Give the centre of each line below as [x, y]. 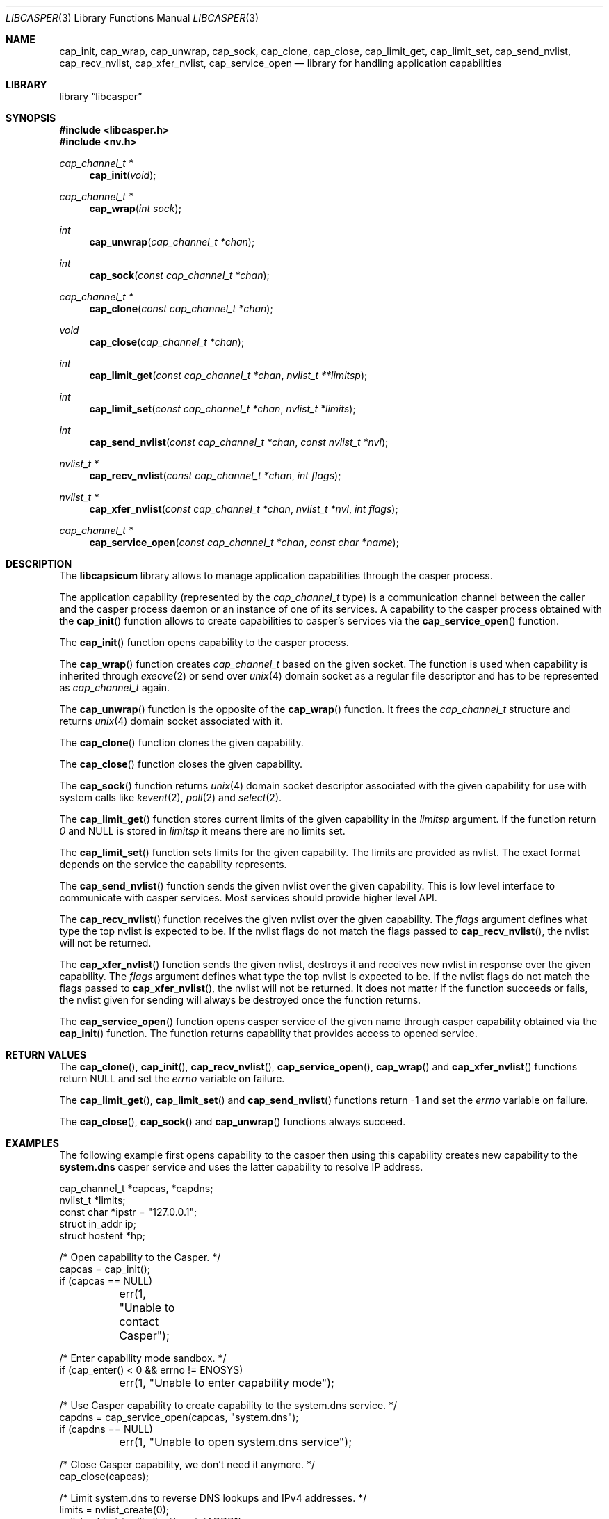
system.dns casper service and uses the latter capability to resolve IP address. [241, 1167]
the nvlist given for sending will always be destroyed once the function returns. [240, 1000]
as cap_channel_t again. [114, 688]
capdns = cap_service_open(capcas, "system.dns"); [179, 1417]
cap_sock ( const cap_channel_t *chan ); [179, 275]
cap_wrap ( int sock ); [135, 208]
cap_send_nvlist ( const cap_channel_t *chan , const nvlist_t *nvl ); [239, 442]
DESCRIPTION [39, 564]
